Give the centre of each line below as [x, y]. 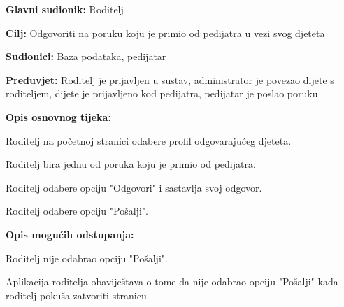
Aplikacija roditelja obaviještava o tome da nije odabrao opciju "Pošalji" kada [172, 281]
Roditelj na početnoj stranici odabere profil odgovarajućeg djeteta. [149, 140]
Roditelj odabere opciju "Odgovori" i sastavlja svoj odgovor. [134, 187]
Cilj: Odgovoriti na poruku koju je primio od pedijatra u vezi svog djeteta [165, 33]
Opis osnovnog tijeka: [58, 116]
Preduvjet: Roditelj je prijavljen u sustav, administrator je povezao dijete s [170, 79]
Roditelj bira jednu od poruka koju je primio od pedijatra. [131, 164]
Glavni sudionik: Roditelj [65, 9]
